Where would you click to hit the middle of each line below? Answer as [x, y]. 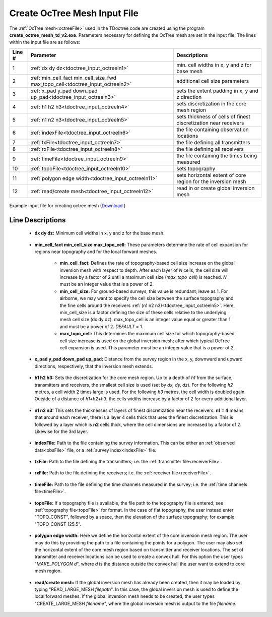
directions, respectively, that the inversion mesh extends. [94, 366]
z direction [189, 97]
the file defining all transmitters [213, 142]
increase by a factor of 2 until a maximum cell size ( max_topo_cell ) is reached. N [143, 277]
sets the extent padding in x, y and [218, 91]
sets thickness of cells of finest [213, 116]
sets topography [196, 168]
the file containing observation [213, 130]
